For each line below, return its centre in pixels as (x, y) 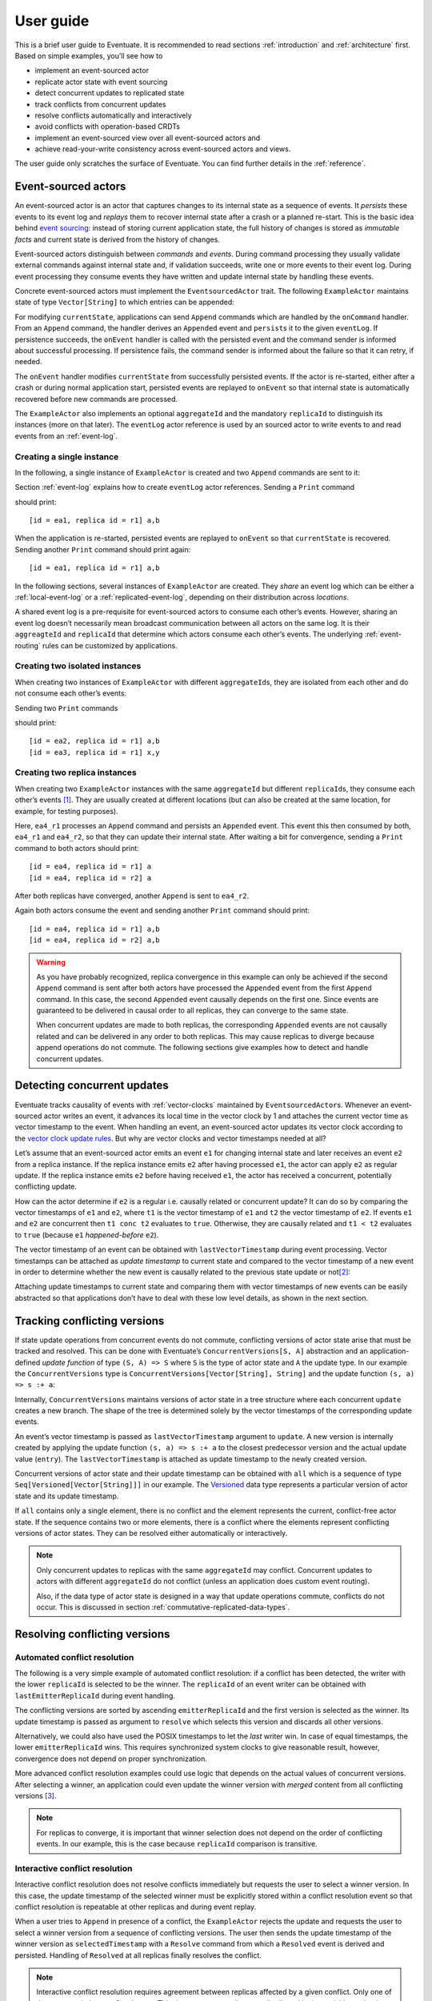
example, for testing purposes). (67, 811)
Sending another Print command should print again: (103, 549)
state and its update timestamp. (67, 1496)
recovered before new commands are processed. (96, 399)
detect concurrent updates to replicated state (110, 93)
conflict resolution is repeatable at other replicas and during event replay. (136, 1907)
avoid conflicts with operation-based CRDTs (107, 126)
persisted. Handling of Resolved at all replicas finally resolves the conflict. (138, 1955)
